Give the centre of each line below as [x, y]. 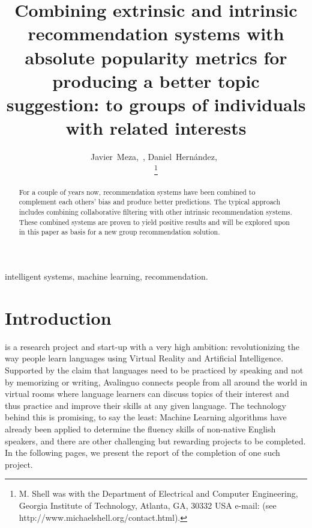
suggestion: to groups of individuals [156, 104]
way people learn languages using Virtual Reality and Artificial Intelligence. [144, 358]
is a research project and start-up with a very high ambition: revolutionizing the [152, 346]
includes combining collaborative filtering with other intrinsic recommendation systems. [155, 212]
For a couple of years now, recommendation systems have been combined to [137, 192]
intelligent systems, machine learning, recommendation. [106, 276]
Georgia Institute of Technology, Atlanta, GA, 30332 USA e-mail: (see [148, 505]
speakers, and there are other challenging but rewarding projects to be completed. [155, 441]
